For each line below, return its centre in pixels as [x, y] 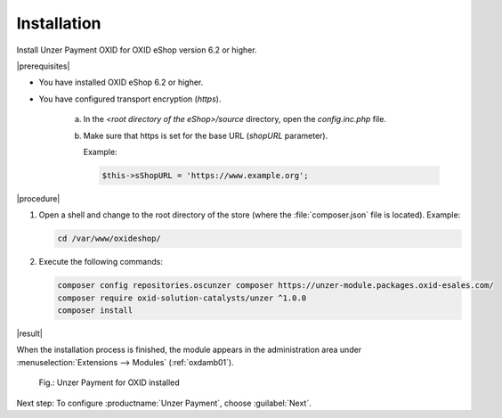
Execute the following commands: [101, 262]
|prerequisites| [43, 66]
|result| [30, 333]
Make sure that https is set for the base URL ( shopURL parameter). [206, 135]
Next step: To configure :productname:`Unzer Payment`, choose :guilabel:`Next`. [164, 403]
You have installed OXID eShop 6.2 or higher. [121, 82]
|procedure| [38, 198]
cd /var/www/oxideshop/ [109, 239]
